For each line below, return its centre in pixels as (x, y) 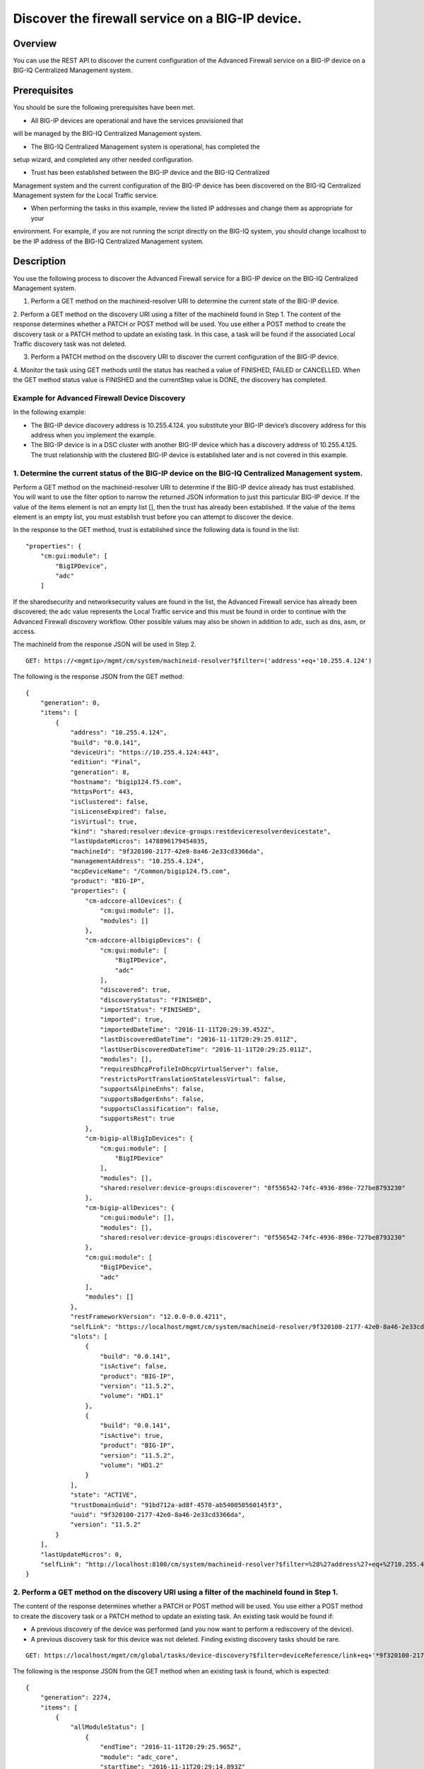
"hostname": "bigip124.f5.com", (126, 782)
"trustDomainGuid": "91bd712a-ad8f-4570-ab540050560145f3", (176, 1505)
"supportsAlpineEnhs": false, (152, 1089)
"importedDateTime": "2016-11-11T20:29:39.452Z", (188, 1029)
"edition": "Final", (106, 762)
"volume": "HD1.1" (132, 1396)
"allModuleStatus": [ (107, 1727)
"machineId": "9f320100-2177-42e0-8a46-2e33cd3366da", (167, 851)
